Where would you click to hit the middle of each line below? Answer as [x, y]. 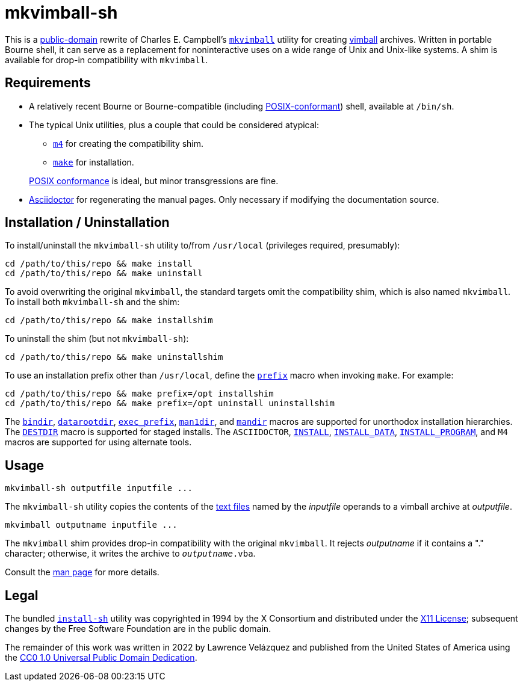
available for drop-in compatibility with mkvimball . [107, 60]
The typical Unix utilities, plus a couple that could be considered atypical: [174, 125]
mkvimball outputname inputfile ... [91, 525]
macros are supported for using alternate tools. [98, 442]
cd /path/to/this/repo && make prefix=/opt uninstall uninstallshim [170, 403]
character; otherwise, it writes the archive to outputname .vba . [130, 554]
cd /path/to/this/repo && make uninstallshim [114, 357]
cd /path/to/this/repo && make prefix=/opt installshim [139, 394]
